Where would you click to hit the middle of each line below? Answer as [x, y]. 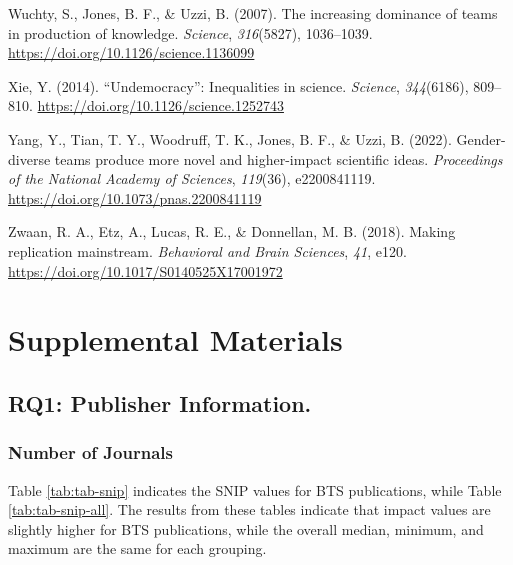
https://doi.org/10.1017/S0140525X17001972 [145, 270]
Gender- [481, 138]
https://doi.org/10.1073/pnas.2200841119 [135, 197]
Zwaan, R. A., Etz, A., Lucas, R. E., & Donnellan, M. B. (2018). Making [232, 231]
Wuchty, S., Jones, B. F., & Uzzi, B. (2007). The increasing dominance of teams [253, 13]
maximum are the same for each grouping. [137, 548]
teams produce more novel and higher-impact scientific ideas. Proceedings [278, 158]
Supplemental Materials [175, 339]
